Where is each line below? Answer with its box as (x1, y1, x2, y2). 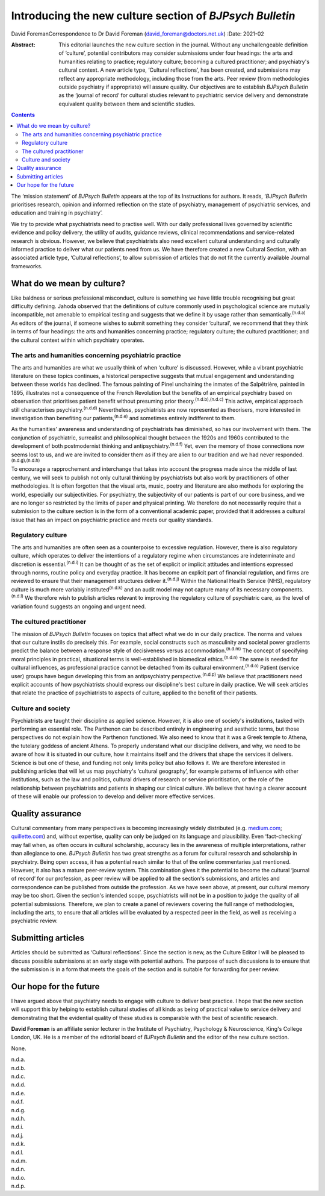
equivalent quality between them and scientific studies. (58, 100, 196, 107)
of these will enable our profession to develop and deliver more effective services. (11, 793, 215, 800)
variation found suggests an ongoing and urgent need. (11, 603, 146, 610)
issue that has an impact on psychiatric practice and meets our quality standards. (11, 516, 213, 523)
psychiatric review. (11, 917, 58, 925)
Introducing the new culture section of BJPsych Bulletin (11, 9, 296, 22)
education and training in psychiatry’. (11, 209, 103, 216)
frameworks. (11, 262, 43, 269)
